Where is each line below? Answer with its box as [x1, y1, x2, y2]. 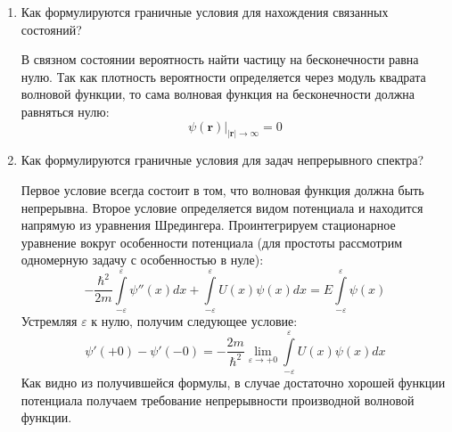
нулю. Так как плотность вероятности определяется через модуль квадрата [21, 67, 426, 86]
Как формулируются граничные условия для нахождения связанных [21, 3, 389, 20]
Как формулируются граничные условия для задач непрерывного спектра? [21, 151, 424, 169]
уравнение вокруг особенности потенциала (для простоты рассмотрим [21, 232, 403, 251]
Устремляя [21, 312, 78, 330]
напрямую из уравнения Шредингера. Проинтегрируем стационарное [21, 216, 396, 234]
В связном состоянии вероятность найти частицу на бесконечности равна [21, 50, 419, 69]
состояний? [21, 20, 82, 38]
